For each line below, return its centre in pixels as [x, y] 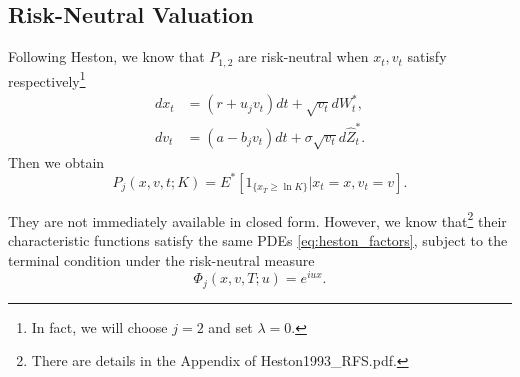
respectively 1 [47, 79]
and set [230, 326]
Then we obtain [56, 161]
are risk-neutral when [303, 56]
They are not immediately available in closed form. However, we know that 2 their [257, 219]
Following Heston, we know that [106, 56]
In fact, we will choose [99, 326]
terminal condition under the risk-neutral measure [161, 259]
